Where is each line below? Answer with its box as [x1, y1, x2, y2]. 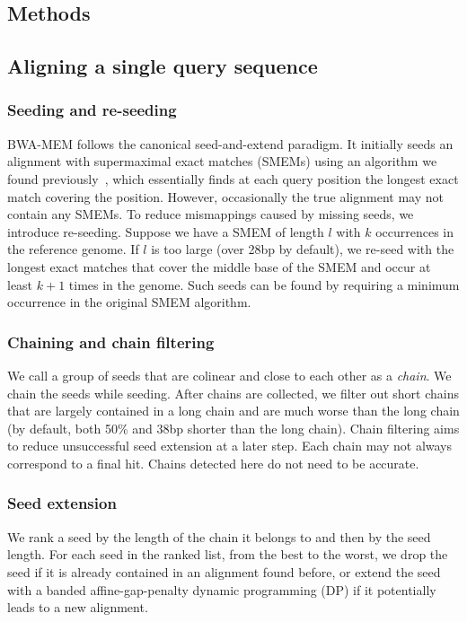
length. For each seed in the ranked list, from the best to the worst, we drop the [7, 545, 448, 564]
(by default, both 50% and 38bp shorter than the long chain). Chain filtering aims [7, 418, 460, 437]
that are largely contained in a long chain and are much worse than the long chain [7, 401, 460, 420]
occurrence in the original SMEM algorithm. [7, 293, 251, 311]
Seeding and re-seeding [7, 99, 177, 121]
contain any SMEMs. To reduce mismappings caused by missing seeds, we [7, 205, 414, 223]
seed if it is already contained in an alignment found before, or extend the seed [7, 562, 441, 581]
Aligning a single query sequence [7, 52, 318, 80]
